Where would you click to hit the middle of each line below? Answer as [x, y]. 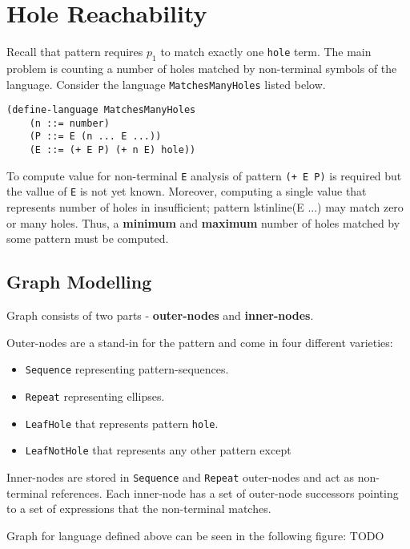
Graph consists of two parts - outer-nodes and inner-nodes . [160, 315]
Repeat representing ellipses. [95, 396]
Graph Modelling [79, 282]
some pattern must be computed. [88, 238]
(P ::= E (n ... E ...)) [95, 137]
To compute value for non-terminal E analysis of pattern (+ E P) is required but [204, 175]
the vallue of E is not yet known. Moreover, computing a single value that [187, 191]
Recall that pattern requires [75, 52]
